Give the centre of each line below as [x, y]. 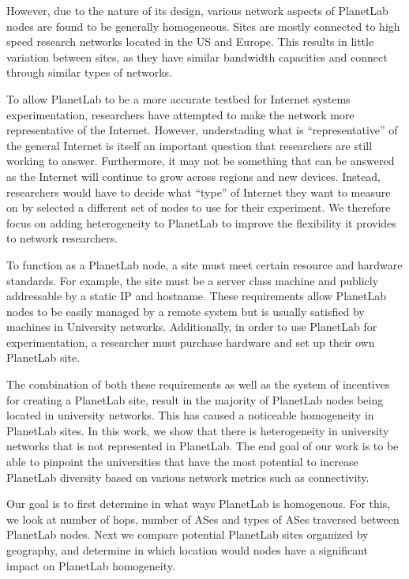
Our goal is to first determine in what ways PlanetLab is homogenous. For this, [199, 504]
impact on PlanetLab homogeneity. [91, 565]
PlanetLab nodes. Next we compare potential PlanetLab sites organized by [188, 534]
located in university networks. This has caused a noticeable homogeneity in [190, 415]
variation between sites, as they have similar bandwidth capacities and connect [197, 56]
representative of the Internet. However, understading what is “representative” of [202, 130]
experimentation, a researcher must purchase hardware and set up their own [191, 342]
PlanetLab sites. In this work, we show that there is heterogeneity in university [198, 430]
